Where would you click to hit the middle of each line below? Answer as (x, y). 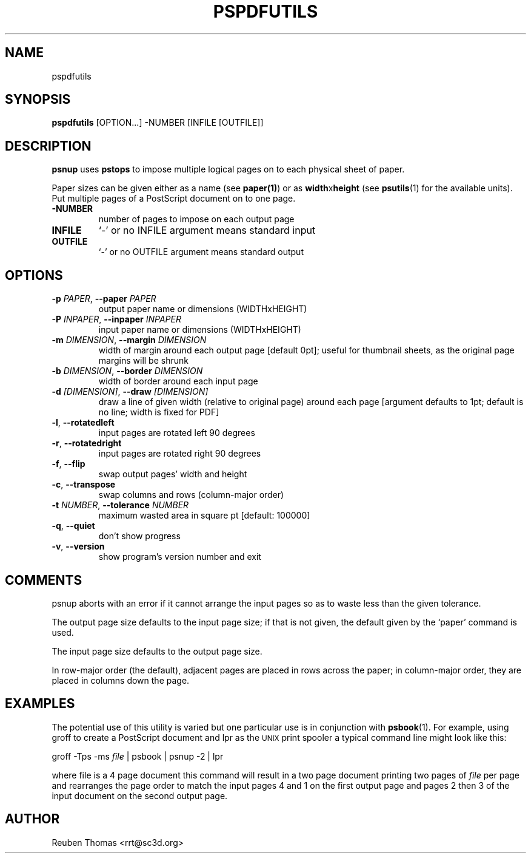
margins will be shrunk (143, 361)
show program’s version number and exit (180, 557)
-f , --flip (68, 464)
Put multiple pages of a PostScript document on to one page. (174, 199)
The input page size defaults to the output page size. (157, 651)
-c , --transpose (84, 485)
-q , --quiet (73, 526)
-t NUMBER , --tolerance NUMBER (120, 505)
